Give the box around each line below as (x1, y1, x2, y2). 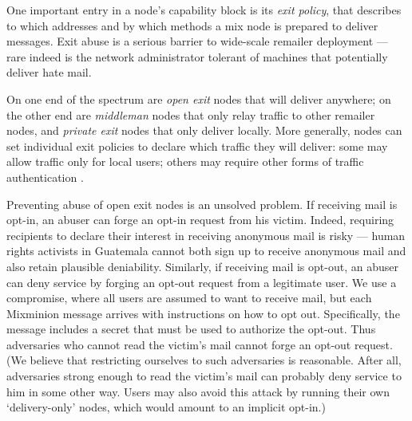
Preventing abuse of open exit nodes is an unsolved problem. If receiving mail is (6, 195, 398, 212)
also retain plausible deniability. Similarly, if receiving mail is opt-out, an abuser (6, 258, 398, 274)
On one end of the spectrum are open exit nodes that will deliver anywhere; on (6, 90, 391, 107)
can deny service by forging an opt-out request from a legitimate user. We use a (6, 273, 397, 290)
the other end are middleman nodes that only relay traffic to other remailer (6, 106, 375, 123)
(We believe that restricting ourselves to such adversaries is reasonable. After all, (6, 352, 402, 368)
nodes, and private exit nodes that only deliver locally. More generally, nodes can (6, 122, 402, 139)
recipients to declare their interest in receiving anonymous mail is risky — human (6, 226, 406, 243)
